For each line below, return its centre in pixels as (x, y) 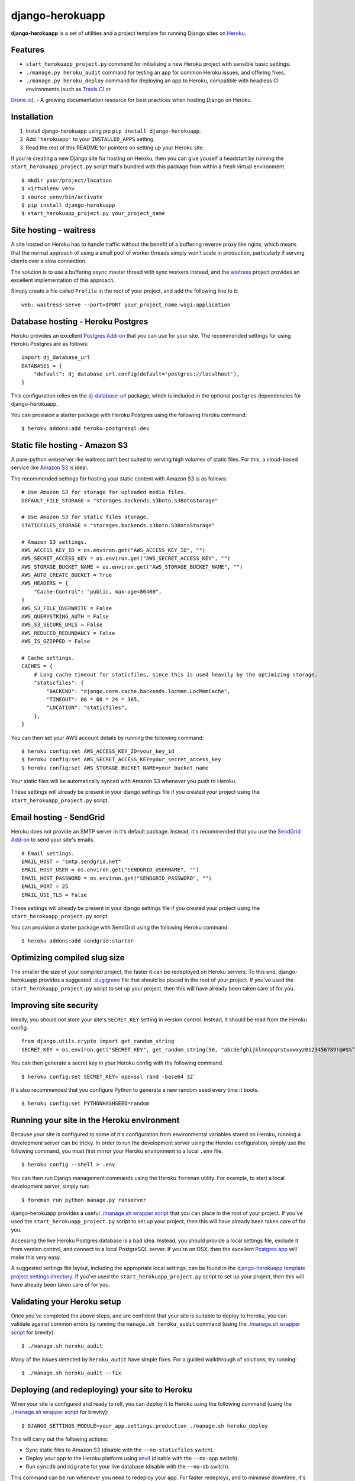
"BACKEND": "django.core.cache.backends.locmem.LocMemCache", (138, 691)
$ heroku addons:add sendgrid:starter (78, 941)
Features (28, 50)
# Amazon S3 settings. (54, 542)
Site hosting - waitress (54, 230)
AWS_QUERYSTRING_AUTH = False (65, 617)
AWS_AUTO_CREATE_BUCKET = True (67, 575)
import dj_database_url (56, 358)
